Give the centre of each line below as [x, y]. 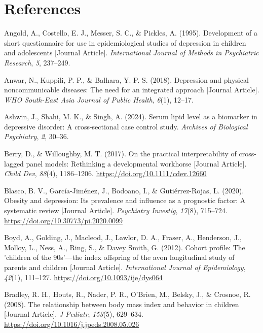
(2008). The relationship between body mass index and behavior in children [122, 304]
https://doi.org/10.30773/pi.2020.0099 [63, 220]
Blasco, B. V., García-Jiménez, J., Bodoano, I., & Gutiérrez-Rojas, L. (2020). [124, 190]
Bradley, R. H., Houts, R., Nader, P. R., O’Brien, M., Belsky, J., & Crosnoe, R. [127, 294]
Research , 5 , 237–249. [37, 62]
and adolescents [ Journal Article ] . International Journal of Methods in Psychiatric [131, 53]
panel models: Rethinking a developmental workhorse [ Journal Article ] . [136, 163]
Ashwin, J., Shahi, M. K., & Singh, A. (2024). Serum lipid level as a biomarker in [131, 116]
